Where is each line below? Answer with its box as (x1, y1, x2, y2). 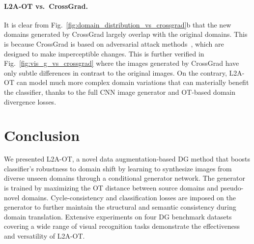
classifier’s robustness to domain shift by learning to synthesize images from (4, 163, 232, 173)
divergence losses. (4, 96, 56, 107)
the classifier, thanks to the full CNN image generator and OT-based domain (4, 86, 235, 97)
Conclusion (4, 125, 80, 145)
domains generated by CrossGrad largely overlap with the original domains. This (4, 29, 248, 39)
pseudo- (220, 183, 244, 193)
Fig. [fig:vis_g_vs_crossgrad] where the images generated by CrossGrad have (4, 58, 239, 68)
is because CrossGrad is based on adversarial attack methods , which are (4, 38, 224, 49)
